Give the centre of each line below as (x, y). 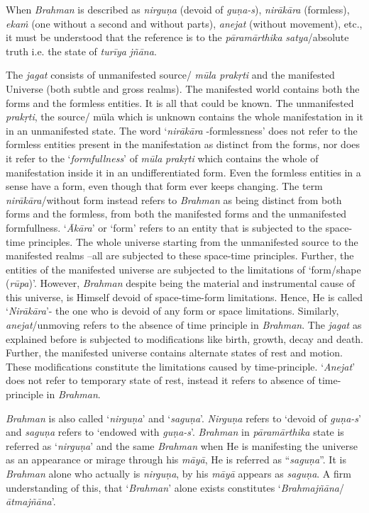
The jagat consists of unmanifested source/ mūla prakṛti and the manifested (170, 75)
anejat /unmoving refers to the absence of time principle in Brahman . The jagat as (184, 325)
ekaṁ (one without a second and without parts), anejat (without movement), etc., (184, 23)
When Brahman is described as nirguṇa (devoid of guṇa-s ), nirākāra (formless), (178, 9)
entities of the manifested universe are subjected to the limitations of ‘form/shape (183, 269)
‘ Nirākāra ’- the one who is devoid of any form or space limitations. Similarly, (172, 311)
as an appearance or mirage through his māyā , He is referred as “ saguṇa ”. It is (176, 460)
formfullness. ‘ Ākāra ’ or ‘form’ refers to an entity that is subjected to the (164, 227)
